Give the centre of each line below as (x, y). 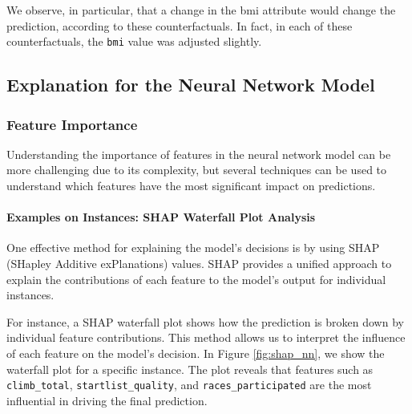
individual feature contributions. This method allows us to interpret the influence (206, 337)
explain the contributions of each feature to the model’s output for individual (196, 279)
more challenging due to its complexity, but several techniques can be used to (197, 170)
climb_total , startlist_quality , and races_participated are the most (189, 385)
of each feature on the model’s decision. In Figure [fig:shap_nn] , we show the (196, 353)
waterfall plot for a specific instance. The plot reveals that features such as (190, 369)
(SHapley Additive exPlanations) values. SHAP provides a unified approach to (199, 264)
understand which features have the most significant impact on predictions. (191, 186)
